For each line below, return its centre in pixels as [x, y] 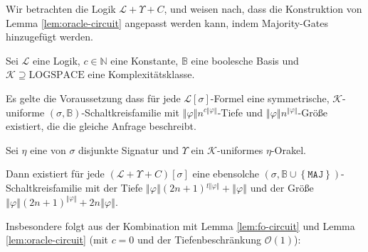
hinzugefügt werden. [49, 37]
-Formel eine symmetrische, [270, 98]
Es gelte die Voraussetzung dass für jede [93, 98]
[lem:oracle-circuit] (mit [57, 240]
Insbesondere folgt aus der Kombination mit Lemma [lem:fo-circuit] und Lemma [180, 225]
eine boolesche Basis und [245, 60]
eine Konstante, [144, 60]
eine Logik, [57, 60]
